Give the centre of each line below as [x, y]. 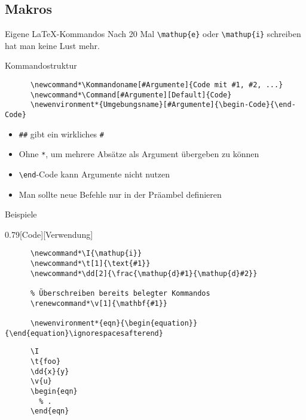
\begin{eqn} [54, 391]
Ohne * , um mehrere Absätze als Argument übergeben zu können [139, 154]
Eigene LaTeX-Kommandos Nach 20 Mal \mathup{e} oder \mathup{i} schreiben [153, 34]
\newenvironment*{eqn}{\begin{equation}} [114, 324]
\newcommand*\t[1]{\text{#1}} [90, 264]
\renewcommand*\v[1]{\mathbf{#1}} [99, 303]
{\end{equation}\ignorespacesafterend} [84, 333]
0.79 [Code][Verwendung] [49, 234]
